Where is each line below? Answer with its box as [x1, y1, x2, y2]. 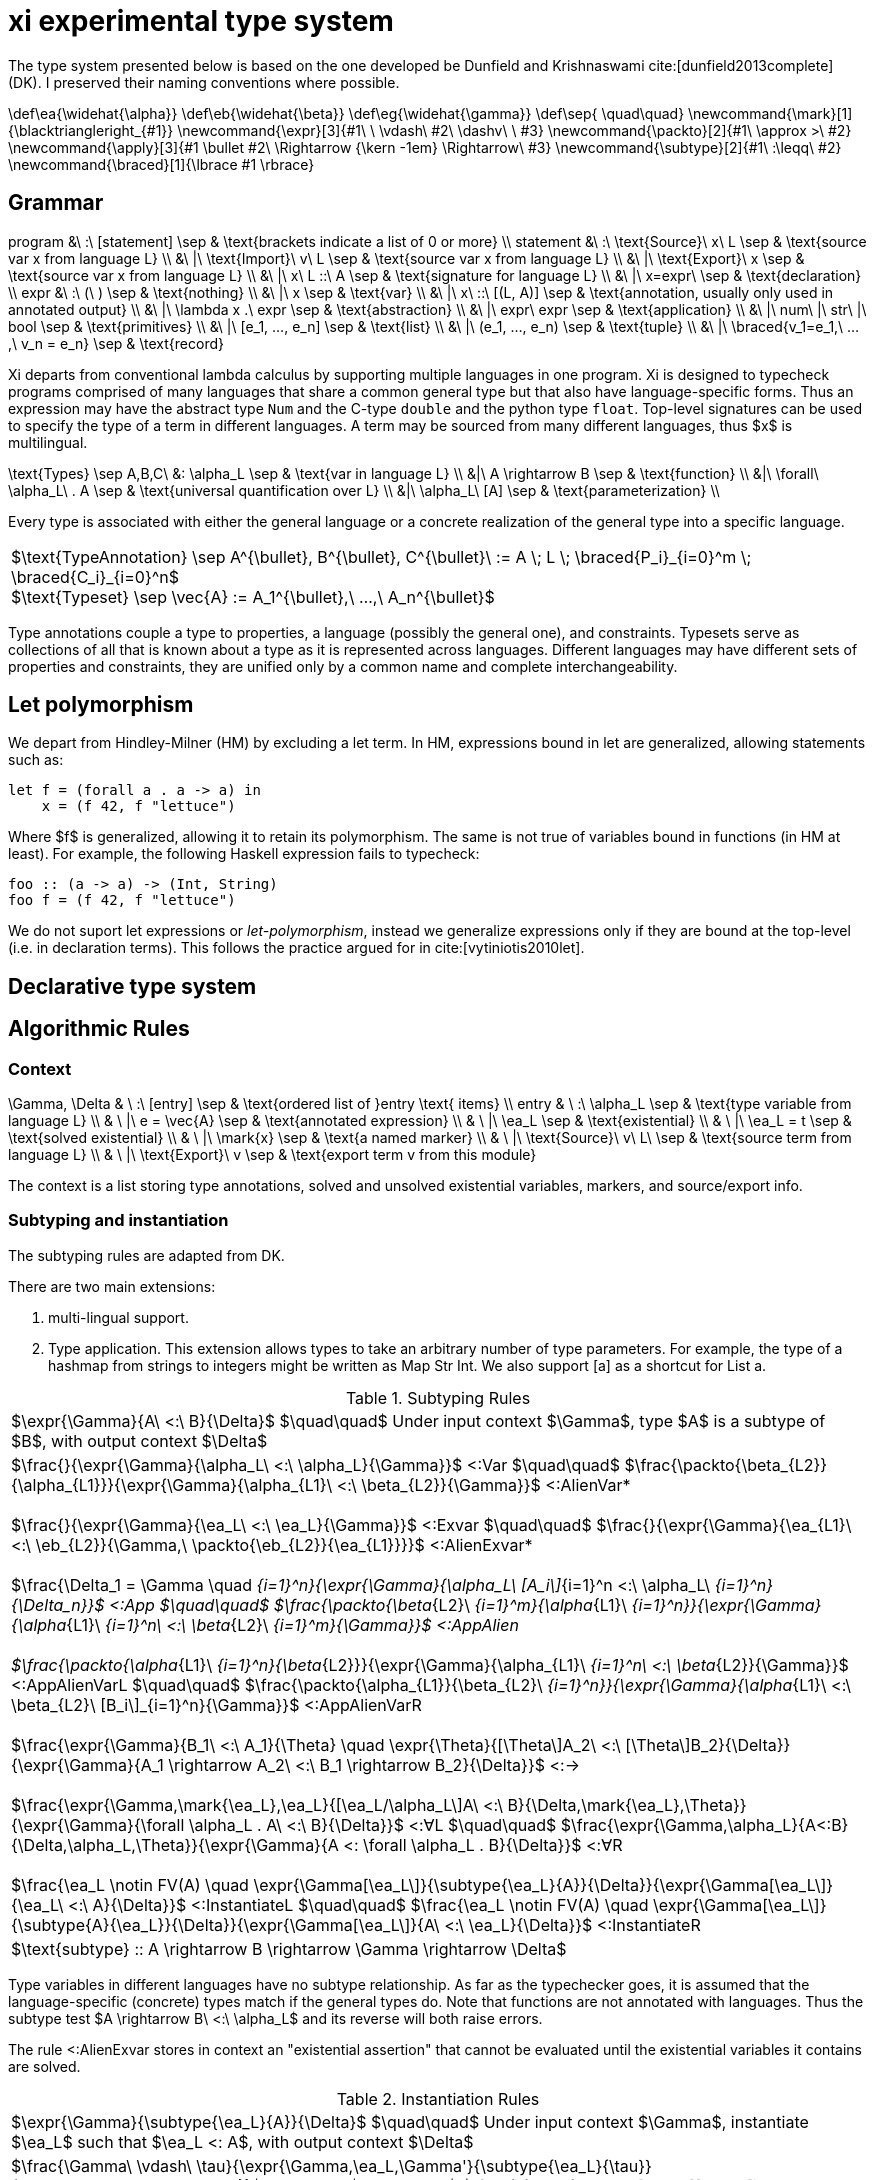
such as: [8, 751, 64, 769]
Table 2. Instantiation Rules [336, 2088, 540, 2109]
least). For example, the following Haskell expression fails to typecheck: [8, 845, 480, 863]
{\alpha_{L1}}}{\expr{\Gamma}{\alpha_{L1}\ [11, 1474, 333, 1495]
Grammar [8, 190, 104, 216]
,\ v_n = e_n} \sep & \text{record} [8, 334, 224, 352]
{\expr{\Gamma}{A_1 [11, 1754, 164, 1775]
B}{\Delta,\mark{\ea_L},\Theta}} [507, 1794, 747, 1815]
